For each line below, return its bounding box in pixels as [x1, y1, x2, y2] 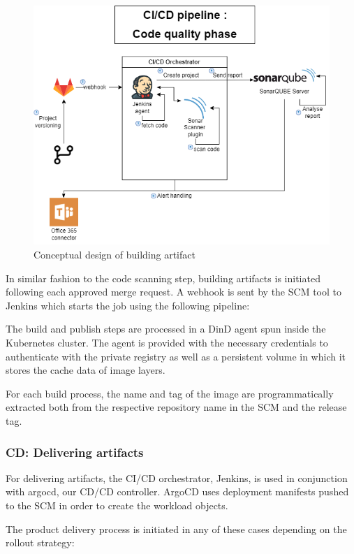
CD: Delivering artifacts [6, 443, 144, 460]
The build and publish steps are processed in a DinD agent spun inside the [6, 321, 326, 336]
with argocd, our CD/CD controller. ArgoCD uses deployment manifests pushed [6, 484, 349, 499]
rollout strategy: [6, 535, 75, 550]
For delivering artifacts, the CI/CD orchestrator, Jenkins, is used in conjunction [6, 470, 348, 485]
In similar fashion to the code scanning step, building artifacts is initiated [6, 270, 320, 285]
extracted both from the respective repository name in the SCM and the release [6, 400, 347, 414]
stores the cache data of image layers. [6, 363, 165, 377]
